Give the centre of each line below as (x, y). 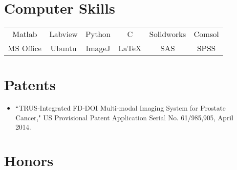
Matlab (25, 34)
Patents (30, 85)
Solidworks (168, 34)
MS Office (25, 48)
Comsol (206, 34)
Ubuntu (64, 48)
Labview (63, 34)
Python (98, 34)
